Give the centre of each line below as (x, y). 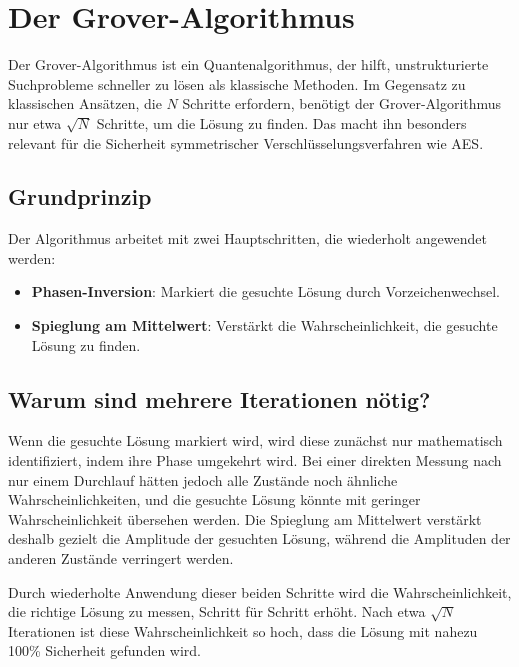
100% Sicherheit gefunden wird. (104, 650)
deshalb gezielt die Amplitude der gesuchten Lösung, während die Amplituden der (259, 538)
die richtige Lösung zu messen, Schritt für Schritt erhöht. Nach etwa (217, 611)
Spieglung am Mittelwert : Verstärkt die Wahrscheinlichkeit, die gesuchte (264, 325)
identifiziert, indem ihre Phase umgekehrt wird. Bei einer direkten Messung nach (255, 460)
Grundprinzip (80, 196)
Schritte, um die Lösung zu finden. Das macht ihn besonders (281, 122)
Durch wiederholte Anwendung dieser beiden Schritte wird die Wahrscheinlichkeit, (260, 591)
